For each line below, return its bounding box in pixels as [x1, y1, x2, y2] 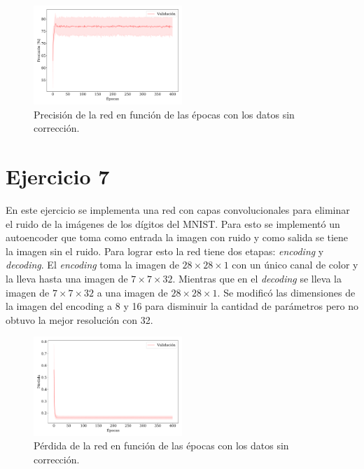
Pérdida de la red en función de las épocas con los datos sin [34, 438, 289, 453]
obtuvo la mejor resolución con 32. [6, 312, 153, 327]
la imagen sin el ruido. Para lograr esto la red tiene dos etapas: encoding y [6, 243, 324, 258]
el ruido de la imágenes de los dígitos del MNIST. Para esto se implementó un [6, 216, 340, 231]
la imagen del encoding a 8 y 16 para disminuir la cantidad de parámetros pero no [6, 299, 358, 313]
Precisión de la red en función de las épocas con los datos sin [34, 107, 295, 121]
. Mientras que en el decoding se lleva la [172, 271, 342, 286]
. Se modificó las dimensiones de [217, 285, 356, 299]
